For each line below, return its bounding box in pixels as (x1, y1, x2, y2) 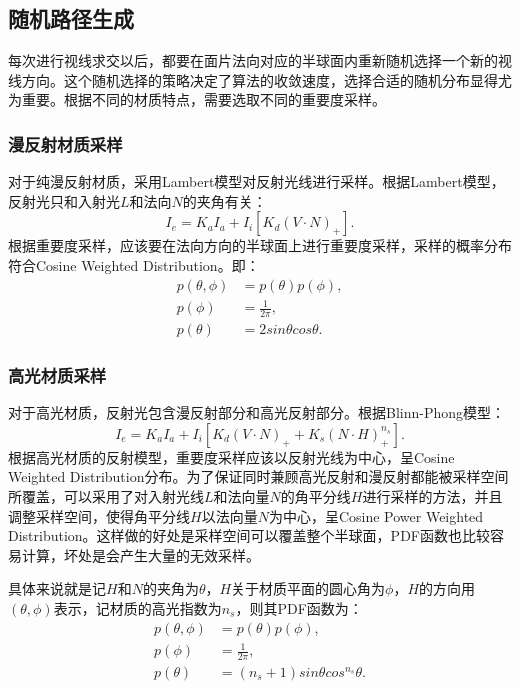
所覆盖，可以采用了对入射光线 (8, 486, 204, 507)
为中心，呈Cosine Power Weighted (268, 505, 484, 526)
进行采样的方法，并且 (362, 486, 503, 507)
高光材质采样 (8, 362, 107, 387)
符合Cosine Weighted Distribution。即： (8, 254, 260, 275)
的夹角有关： (182, 190, 267, 211)
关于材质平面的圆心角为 (231, 578, 386, 599)
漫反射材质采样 (8, 131, 123, 156)
